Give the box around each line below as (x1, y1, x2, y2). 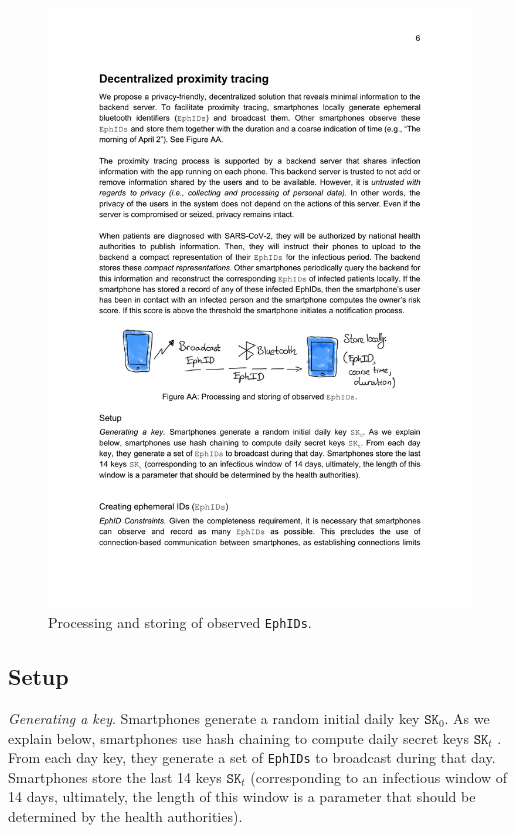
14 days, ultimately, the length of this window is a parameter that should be (8, 786, 476, 807)
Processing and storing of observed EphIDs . (48, 612, 312, 633)
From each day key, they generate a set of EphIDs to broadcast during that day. (8, 747, 496, 768)
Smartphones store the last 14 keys (8, 766, 222, 787)
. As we (444, 707, 490, 728)
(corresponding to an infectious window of (250, 766, 508, 787)
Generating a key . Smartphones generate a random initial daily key (8, 707, 420, 728)
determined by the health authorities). (8, 806, 243, 826)
